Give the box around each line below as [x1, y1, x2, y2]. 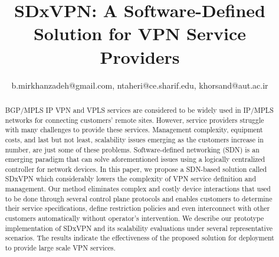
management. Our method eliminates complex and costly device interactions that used [5, 184, 271, 194]
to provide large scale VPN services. [5, 243, 116, 253]
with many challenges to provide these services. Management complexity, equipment [5, 125, 263, 135]
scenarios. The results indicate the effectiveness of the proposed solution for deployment [5, 233, 274, 243]
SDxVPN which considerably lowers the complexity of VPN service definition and [5, 174, 257, 184]
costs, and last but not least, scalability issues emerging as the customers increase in [5, 134, 264, 144]
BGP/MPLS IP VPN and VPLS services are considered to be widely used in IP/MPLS [5, 105, 274, 115]
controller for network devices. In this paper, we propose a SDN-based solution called [5, 164, 267, 174]
